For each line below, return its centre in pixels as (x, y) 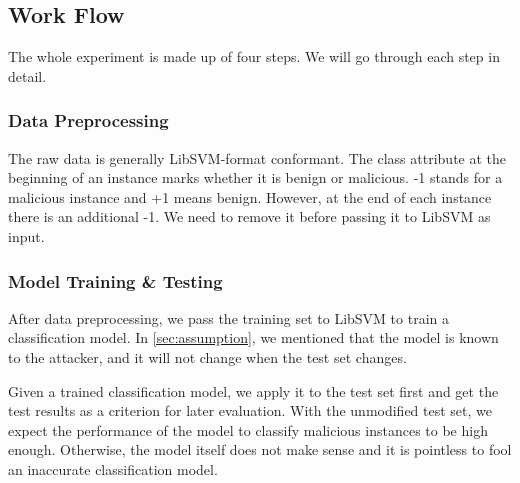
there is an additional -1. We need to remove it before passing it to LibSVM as (249, 216)
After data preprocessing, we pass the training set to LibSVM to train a (228, 317)
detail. (27, 75)
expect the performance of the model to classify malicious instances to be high (248, 429)
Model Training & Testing (115, 280)
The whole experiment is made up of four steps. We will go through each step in (254, 56)
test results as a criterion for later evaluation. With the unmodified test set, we (250, 410)
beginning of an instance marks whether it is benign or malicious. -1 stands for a (255, 177)
